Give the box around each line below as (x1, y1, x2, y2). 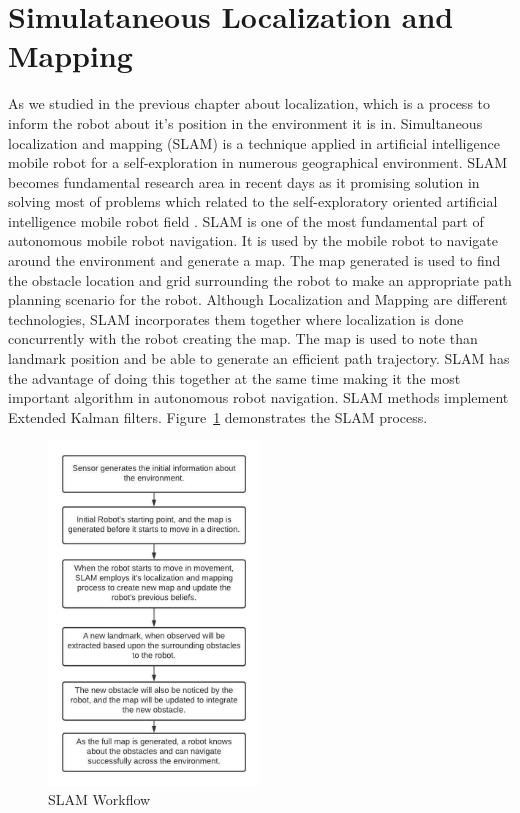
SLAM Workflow (48, 789, 151, 810)
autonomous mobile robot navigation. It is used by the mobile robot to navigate (8, 230, 498, 251)
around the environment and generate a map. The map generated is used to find (8, 250, 501, 271)
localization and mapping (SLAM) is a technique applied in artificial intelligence (8, 132, 500, 153)
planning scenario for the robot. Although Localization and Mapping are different (8, 289, 508, 310)
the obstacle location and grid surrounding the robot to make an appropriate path (8, 269, 512, 290)
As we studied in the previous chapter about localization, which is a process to (8, 93, 491, 114)
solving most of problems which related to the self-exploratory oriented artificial (8, 191, 498, 212)
